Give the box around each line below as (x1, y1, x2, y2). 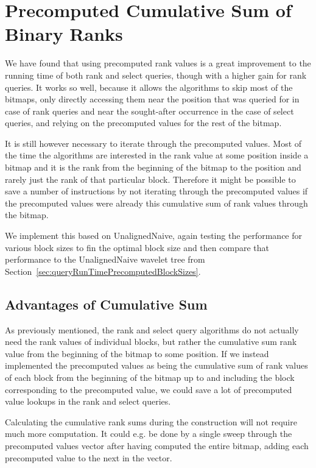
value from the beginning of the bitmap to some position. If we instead (5, 347, 269, 360)
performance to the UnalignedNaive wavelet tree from (5, 253, 205, 266)
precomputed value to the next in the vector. (5, 451, 172, 464)
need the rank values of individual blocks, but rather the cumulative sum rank (5, 335, 297, 348)
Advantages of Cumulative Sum (5, 294, 208, 313)
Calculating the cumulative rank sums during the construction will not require (5, 415, 297, 428)
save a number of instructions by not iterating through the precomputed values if (5, 185, 308, 197)
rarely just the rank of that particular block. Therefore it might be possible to (5, 172, 296, 185)
